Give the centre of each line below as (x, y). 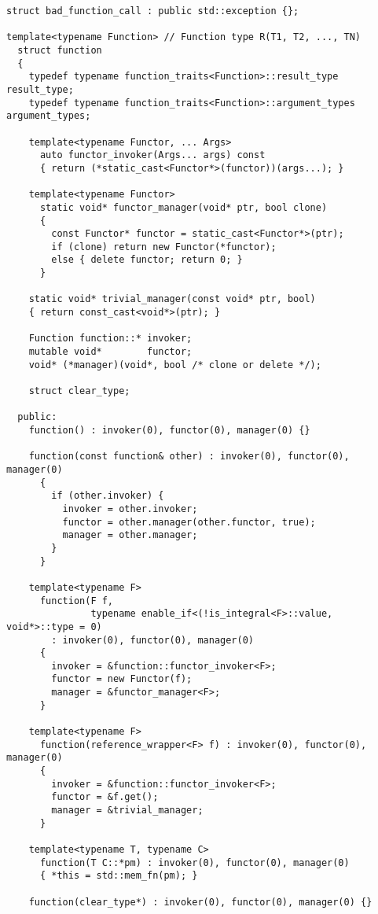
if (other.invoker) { (108, 496)
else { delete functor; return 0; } (147, 260)
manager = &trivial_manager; (127, 811)
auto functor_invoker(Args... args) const (152, 155)
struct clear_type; (79, 391)
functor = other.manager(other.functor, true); (189, 522)
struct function (60, 50)
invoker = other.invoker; (130, 509)
